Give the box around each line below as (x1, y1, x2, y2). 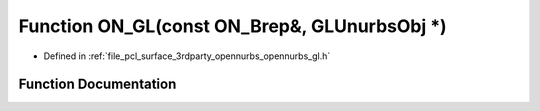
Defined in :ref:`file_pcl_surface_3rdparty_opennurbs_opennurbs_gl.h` (43, 50, 331, 62)
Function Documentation (18, 76, 177, 93)
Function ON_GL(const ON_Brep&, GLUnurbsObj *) (18, 15, 447, 37)
